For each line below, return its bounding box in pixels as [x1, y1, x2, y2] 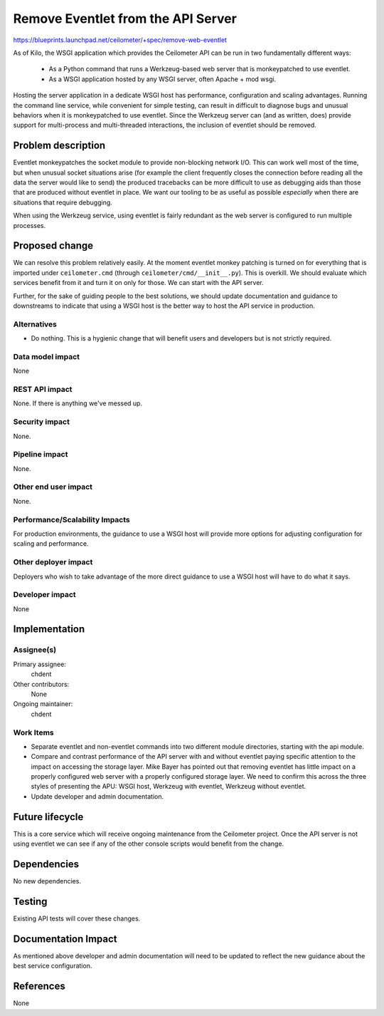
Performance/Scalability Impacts [13, 514, 131, 524]
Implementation [13, 623, 85, 636]
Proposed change [13, 239, 94, 252]
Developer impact [13, 590, 76, 600]
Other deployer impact [13, 557, 93, 567]
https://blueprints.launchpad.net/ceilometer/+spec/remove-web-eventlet [13, 36, 228, 44]
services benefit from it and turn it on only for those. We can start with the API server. [13, 279, 264, 287]
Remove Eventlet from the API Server [13, 11, 238, 26]
